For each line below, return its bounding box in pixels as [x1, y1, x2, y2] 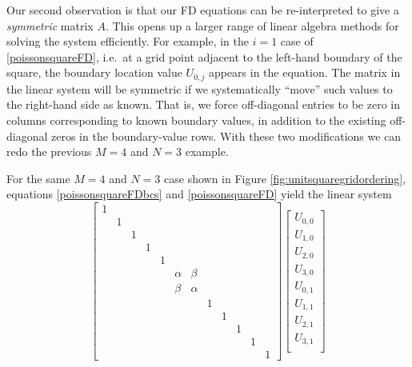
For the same [6, 170, 70, 186]
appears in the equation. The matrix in [208, 64, 401, 81]
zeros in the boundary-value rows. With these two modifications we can [51, 127, 402, 144]
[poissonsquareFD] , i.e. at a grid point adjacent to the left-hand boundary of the [6, 48, 402, 65]
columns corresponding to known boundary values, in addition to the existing [6, 112, 386, 129]
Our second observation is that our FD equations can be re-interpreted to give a [6, 2, 399, 18]
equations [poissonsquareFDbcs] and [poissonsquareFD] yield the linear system [6, 185, 392, 202]
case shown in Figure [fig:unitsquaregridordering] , [164, 170, 406, 186]
